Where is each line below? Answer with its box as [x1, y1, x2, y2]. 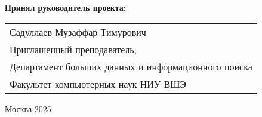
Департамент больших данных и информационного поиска [10, 59, 252, 73]
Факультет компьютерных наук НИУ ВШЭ [10, 76, 186, 91]
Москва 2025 [5, 102, 51, 115]
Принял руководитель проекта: [5, 1, 127, 13]
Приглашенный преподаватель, [10, 42, 137, 56]
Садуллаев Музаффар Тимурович [10, 24, 146, 39]
